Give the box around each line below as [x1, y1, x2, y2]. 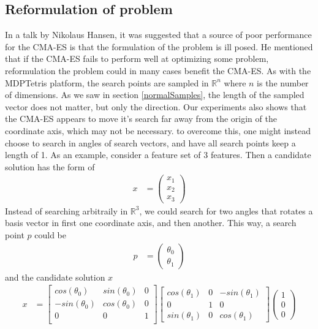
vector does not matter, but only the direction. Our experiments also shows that [5, 100, 307, 113]
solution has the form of [5, 160, 95, 173]
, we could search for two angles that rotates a [139, 204, 313, 217]
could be [34, 229, 67, 241]
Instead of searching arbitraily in [5, 204, 128, 217]
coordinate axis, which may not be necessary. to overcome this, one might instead [5, 124, 311, 137]
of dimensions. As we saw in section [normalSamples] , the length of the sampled [5, 88, 305, 101]
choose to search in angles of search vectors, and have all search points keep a [5, 136, 296, 149]
